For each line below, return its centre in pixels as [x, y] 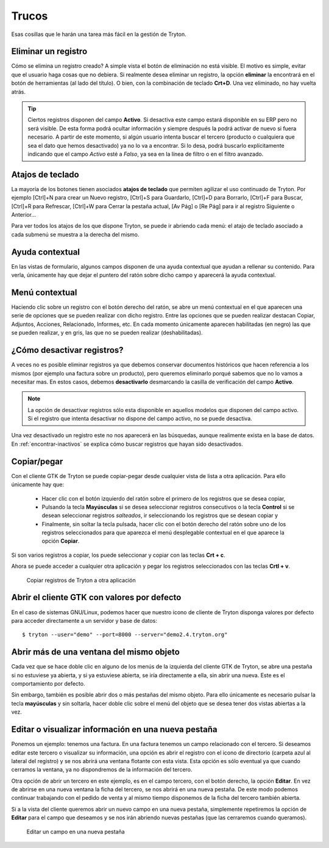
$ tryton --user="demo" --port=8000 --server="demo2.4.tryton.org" [125, 635]
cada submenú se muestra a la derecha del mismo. [75, 234]
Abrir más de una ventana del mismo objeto [95, 652]
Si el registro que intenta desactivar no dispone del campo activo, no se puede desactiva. [140, 419]
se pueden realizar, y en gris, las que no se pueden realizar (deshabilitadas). [107, 333]
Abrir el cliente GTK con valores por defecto [96, 597]
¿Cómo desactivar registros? [68, 350]
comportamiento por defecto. [48, 684]
